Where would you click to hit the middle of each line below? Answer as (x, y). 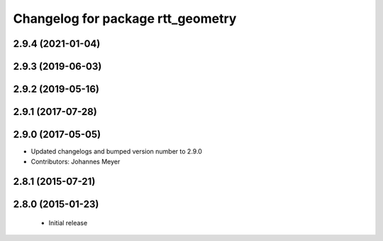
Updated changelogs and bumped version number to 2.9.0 (116, 151)
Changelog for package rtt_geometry (125, 18)
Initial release (68, 223)
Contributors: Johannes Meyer (76, 161)
